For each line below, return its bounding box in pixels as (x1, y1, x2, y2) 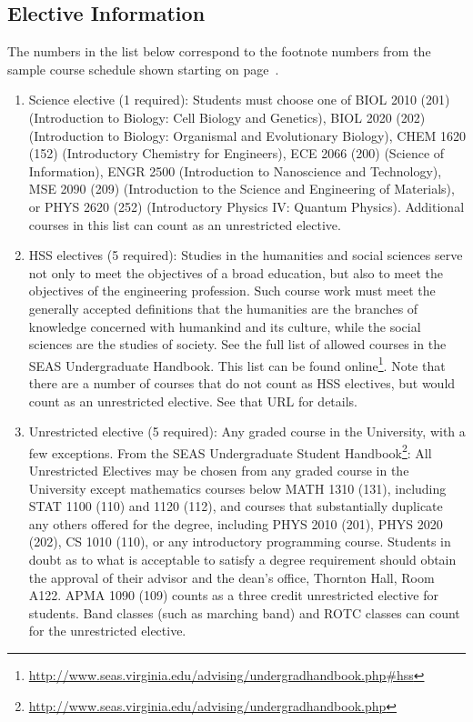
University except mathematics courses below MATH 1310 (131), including (28, 478, 447, 497)
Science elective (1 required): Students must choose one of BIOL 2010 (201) (28, 90, 450, 109)
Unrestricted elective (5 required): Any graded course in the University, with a (28, 422, 466, 441)
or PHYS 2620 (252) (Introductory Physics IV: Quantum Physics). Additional (28, 196, 465, 216)
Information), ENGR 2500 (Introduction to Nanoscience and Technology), (28, 161, 442, 180)
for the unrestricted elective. (28, 621, 186, 640)
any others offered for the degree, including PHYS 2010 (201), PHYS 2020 (28, 514, 443, 533)
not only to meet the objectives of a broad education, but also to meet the (28, 263, 443, 282)
